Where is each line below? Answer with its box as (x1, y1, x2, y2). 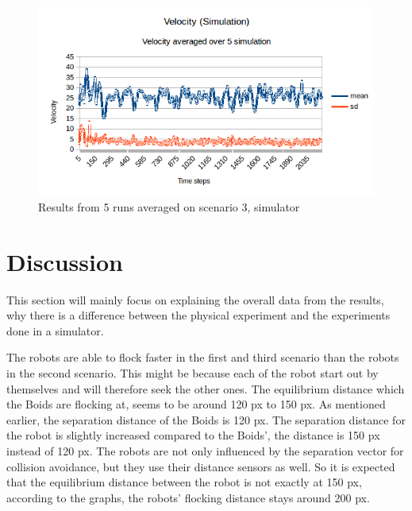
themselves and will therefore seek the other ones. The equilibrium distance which (6, 380, 405, 397)
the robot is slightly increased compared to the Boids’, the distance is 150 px (6, 427, 380, 443)
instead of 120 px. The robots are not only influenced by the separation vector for (6, 442, 404, 459)
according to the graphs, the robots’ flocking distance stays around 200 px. (6, 489, 370, 505)
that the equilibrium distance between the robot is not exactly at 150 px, (6, 474, 362, 490)
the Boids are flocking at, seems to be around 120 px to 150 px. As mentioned (6, 396, 386, 412)
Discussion (6, 245, 123, 277)
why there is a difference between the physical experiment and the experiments (6, 307, 391, 323)
